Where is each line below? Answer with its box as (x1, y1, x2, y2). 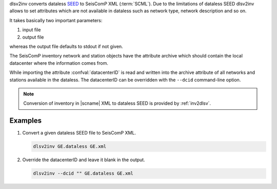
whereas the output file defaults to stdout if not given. (9, 43, 123, 49)
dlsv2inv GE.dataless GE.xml (33, 144, 107, 149)
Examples (9, 116, 42, 125)
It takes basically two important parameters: (9, 17, 103, 23)
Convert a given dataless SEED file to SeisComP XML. (22, 130, 136, 136)
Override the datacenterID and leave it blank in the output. (22, 157, 146, 163)
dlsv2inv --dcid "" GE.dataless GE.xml (33, 171, 133, 177)
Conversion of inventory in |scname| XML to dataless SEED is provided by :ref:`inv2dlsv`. (23, 100, 211, 106)
